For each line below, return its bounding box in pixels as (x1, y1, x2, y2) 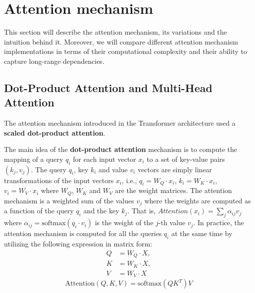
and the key (83, 205, 119, 216)
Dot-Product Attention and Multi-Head (4, 80, 212, 95)
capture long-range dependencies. (4, 55, 104, 66)
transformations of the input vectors (4, 175, 114, 185)
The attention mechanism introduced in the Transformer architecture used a (4, 118, 236, 128)
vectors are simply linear (138, 164, 212, 174)
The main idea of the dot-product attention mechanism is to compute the (4, 144, 237, 154)
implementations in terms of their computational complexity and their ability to (4, 46, 247, 56)
